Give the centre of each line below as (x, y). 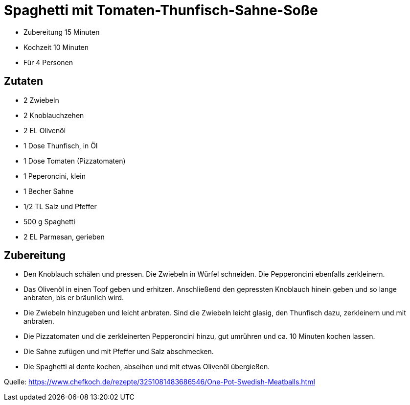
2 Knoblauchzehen (54, 115)
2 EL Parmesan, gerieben (64, 237)
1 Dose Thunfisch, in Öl (61, 145)
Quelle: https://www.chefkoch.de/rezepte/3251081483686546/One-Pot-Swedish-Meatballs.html (159, 382)
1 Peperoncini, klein (55, 176)
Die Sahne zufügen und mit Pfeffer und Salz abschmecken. (119, 352)
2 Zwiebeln (41, 100)
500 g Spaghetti (49, 221)
